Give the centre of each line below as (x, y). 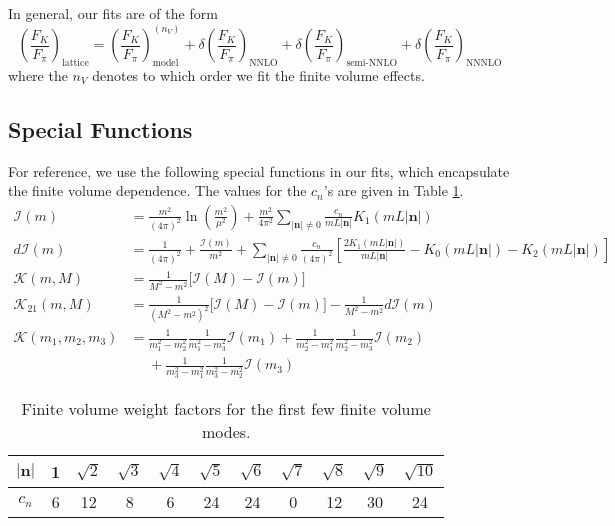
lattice (75, 62)
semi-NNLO (372, 62)
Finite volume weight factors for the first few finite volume (226, 409)
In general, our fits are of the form (113, 13)
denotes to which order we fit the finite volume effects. (258, 74)
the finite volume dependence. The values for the (157, 190)
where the (38, 74)
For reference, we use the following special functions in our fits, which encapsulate (259, 170)
